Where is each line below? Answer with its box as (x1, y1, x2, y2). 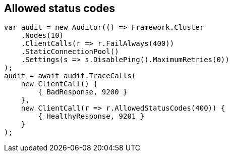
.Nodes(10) (21, 31, 64, 40)
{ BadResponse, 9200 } (38, 88, 128, 96)
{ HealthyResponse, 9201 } (38, 112, 145, 121)
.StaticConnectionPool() (21, 47, 119, 56)
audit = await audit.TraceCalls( (4, 72, 136, 80)
